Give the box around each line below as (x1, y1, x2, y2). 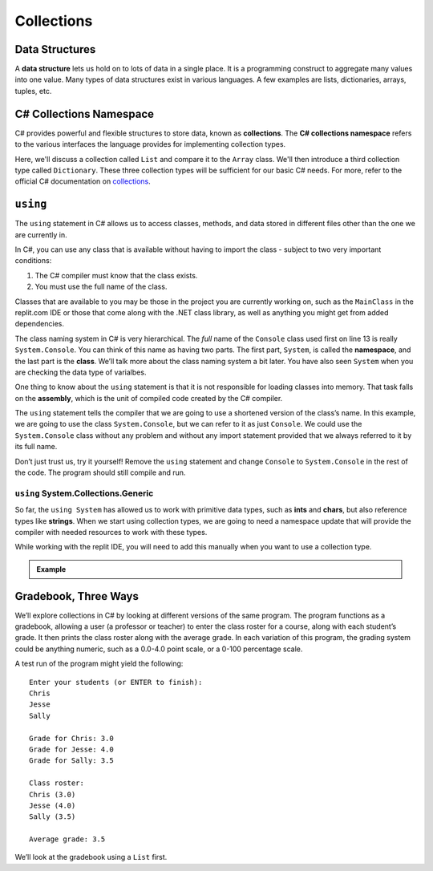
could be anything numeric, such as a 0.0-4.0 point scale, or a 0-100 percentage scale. (14, 644, 303, 654)
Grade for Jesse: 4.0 (29, 744, 114, 754)
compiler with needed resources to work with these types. (14, 527, 208, 537)
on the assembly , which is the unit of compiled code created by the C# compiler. (14, 393, 283, 403)
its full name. (14, 442, 58, 452)
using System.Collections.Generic (14, 488, 154, 499)
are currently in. (14, 229, 67, 240)
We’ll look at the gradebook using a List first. (14, 853, 168, 862)
